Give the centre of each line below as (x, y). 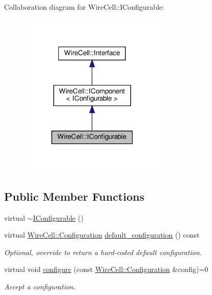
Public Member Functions (74, 196)
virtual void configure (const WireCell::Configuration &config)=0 (106, 269)
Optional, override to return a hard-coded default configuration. (103, 252)
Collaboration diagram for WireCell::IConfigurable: (84, 7)
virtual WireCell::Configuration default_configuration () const (102, 235)
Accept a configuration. (40, 286)
